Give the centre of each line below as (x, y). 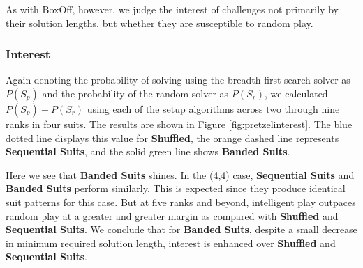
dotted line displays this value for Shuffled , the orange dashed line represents (172, 137)
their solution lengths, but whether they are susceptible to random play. (160, 23)
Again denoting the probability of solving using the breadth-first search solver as (178, 80)
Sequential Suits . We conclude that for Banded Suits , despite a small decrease (181, 229)
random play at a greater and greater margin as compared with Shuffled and (172, 215)
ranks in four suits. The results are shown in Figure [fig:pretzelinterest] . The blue (179, 124)
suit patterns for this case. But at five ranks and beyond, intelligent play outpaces (181, 202)
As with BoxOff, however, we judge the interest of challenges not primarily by (172, 9)
